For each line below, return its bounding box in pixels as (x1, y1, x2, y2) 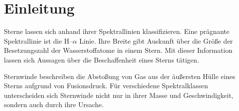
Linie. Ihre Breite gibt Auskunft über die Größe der (79, 35, 233, 46)
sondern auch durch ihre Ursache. (4, 99, 104, 110)
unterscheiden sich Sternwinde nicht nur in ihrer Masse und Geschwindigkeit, (4, 90, 234, 100)
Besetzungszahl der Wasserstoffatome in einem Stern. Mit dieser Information (4, 45, 233, 55)
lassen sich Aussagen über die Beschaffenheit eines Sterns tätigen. (4, 54, 200, 64)
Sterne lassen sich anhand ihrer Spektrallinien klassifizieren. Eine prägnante (4, 26, 230, 36)
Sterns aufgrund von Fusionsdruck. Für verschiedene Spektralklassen (4, 80, 208, 91)
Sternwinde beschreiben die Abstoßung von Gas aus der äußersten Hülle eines (4, 71, 236, 81)
